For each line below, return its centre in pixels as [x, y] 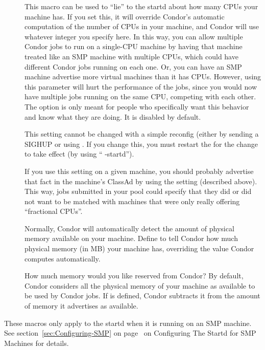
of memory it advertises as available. [81, 306]
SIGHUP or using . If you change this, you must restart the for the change [141, 144]
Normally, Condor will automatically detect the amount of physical [129, 228]
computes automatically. [63, 258]
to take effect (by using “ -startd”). [79, 154]
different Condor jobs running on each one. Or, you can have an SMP [133, 66]
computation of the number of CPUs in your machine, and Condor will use [142, 26]
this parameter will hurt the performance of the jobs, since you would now [141, 86]
